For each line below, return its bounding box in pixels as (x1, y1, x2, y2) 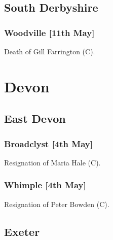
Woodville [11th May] (4, 26, 95, 39)
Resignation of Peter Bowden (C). (4, 198, 109, 209)
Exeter (4, 223, 40, 239)
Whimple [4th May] (4, 179, 86, 191)
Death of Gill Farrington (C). (4, 46, 95, 56)
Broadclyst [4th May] (4, 137, 93, 150)
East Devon (4, 111, 66, 126)
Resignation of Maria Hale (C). (4, 157, 101, 167)
